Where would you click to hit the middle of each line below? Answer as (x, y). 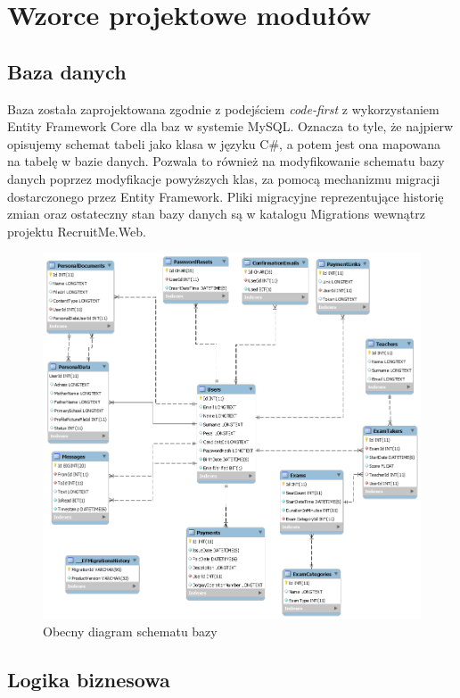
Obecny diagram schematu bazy (130, 632)
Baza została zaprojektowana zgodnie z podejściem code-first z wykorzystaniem (223, 108)
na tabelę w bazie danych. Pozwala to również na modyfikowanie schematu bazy (226, 161)
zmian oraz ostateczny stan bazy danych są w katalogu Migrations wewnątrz (216, 214)
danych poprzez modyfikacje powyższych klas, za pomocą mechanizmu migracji (224, 178)
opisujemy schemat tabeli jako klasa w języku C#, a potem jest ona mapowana (224, 143)
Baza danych (67, 71)
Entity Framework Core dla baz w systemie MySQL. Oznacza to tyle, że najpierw (230, 126)
